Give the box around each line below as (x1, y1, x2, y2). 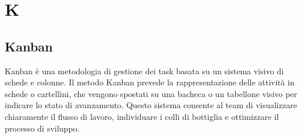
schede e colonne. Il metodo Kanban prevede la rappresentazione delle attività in (5, 76, 295, 88)
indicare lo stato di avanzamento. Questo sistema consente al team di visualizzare (5, 99, 297, 111)
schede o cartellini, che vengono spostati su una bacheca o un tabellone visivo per (5, 87, 297, 99)
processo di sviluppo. (5, 122, 80, 134)
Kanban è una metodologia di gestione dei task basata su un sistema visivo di (5, 64, 284, 77)
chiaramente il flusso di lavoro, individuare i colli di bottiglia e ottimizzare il (5, 110, 279, 122)
